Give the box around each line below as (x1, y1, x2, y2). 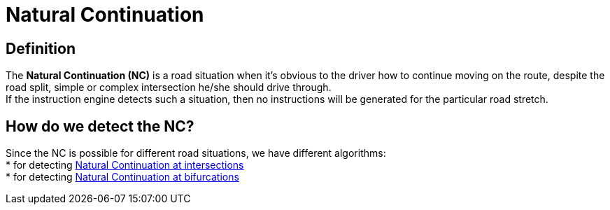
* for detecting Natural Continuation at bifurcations (6, 171, 239, 183)
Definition (6, 39, 76, 57)
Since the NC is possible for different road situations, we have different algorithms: (6, 147, 386, 160)
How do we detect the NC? (6, 117, 194, 135)
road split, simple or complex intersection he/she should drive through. (6, 81, 332, 94)
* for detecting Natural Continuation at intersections (6, 159, 244, 171)
